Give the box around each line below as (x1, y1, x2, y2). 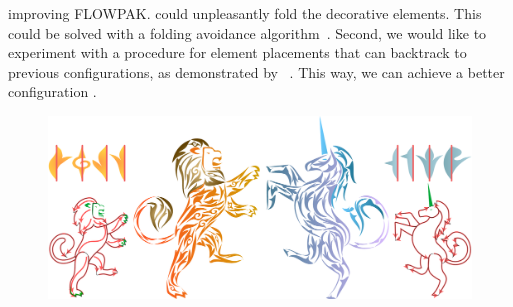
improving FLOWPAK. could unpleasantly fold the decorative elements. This (8, 3, 482, 23)
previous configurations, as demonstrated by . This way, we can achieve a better (8, 61, 505, 82)
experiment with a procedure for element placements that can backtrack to (8, 42, 467, 63)
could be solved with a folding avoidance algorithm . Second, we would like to (8, 22, 487, 43)
